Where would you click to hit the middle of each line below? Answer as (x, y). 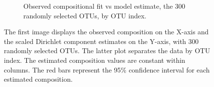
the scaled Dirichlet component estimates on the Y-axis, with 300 (101, 41)
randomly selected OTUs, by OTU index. (85, 15)
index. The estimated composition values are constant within (95, 60)
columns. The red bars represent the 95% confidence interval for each (107, 69)
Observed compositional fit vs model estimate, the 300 (104, 6)
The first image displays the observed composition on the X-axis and (106, 32)
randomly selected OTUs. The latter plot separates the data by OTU (107, 51)
